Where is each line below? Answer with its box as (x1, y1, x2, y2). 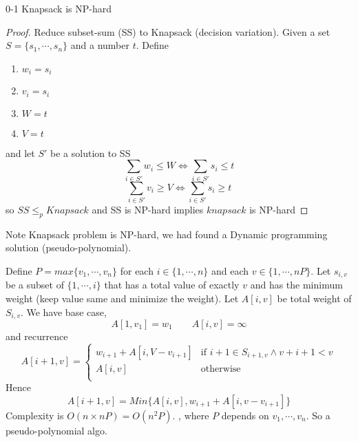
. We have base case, (20, 304, 107, 319)
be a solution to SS (50, 145, 131, 160)
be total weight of (277, 291, 352, 305)
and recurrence (6, 329, 68, 344)
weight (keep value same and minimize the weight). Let (6, 291, 239, 305)
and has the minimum (250, 277, 343, 292)
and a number (70, 38, 129, 52)
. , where (172, 408, 209, 422)
